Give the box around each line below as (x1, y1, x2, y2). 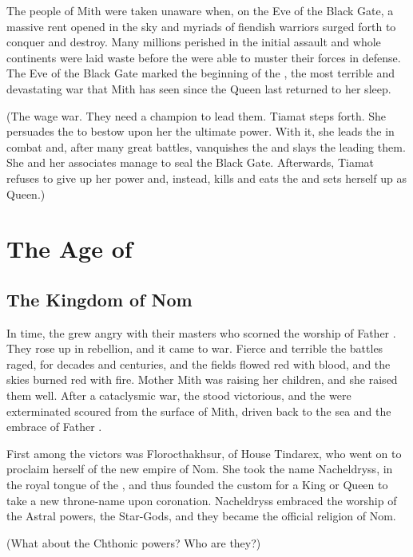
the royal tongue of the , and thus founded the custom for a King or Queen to (6, 476, 388, 493)
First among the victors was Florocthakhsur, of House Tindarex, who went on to (6, 444, 402, 461)
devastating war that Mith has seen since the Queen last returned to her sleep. (6, 80, 391, 97)
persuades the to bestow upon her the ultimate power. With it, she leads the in (6, 123, 395, 140)
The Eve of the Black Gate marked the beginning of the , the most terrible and (6, 65, 395, 81)
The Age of (6, 232, 133, 265)
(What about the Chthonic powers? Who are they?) (6, 534, 261, 551)
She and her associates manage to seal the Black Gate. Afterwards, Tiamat (6, 154, 375, 171)
